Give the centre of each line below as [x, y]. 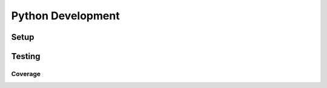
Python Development [66, 16]
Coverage [26, 74]
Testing [26, 56]
